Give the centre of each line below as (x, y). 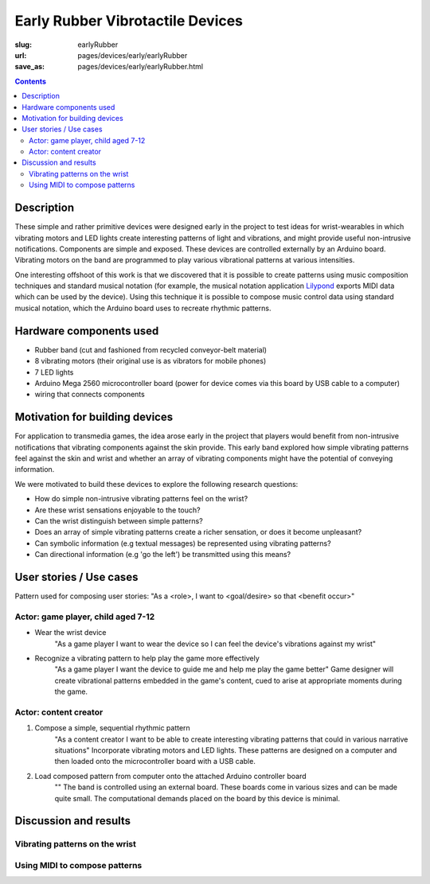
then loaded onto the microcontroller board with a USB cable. (155, 761)
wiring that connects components (90, 395)
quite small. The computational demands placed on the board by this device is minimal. (197, 798)
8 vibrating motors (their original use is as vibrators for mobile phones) (150, 361)
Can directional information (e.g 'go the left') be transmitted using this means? (162, 555)
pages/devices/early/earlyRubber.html (140, 67)
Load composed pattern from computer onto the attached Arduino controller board (170, 776)
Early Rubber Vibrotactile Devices (129, 21)
